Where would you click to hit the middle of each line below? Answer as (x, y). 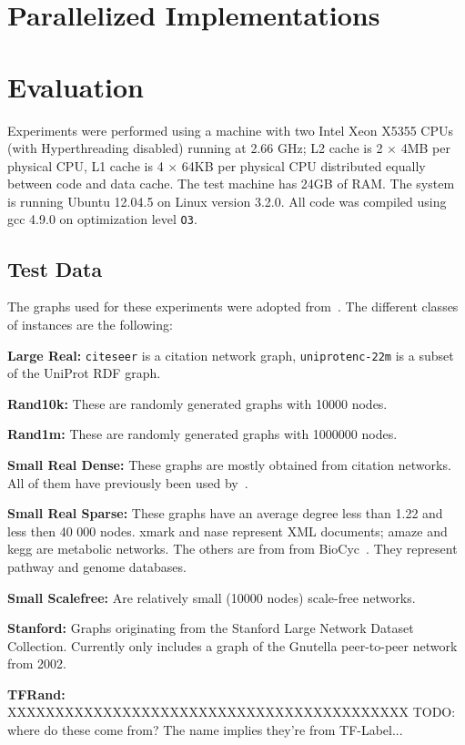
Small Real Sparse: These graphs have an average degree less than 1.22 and (225, 513)
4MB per (425, 148)
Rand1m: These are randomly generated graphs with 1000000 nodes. (202, 434)
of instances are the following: (90, 324)
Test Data (55, 268)
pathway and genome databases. (97, 566)
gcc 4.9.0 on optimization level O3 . (102, 219)
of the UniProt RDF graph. (84, 373)
